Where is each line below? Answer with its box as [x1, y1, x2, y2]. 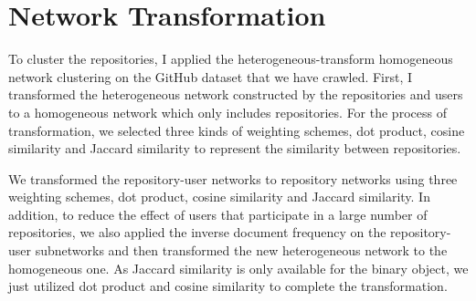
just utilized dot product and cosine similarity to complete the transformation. [8, 276, 448, 296]
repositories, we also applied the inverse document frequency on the [8, 223, 386, 242]
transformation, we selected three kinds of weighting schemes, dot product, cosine [8, 120, 465, 140]
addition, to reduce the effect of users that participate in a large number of [8, 204, 428, 223]
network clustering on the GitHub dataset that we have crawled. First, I [8, 67, 413, 86]
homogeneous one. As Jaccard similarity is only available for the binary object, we [8, 258, 469, 277]
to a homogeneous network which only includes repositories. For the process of [8, 102, 447, 121]
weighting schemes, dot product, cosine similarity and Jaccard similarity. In [8, 187, 430, 206]
